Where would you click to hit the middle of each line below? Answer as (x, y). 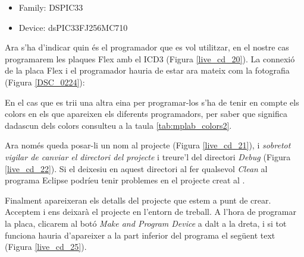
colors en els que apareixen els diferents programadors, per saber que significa (146, 114)
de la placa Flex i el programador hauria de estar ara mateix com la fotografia (147, 70)
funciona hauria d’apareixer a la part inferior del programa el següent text (140, 235)
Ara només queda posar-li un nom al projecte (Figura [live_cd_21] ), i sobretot (148, 145)
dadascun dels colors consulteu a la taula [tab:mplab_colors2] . (118, 125)
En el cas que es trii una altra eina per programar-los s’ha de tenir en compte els (152, 102)
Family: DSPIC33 (51, 7)
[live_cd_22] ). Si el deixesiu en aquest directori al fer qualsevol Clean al (136, 168)
